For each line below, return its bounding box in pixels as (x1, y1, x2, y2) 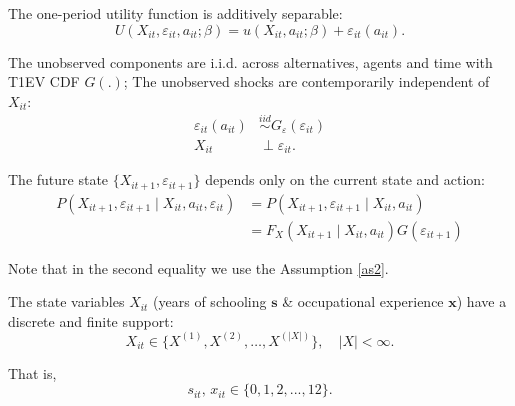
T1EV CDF (8, 71, 80, 92)
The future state (8, 169, 109, 190)
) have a (456, 291, 507, 312)
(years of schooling (153, 291, 267, 312)
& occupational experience (282, 291, 444, 312)
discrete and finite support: (8, 310, 174, 331)
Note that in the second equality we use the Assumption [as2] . (8, 257, 389, 278)
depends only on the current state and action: (205, 169, 485, 190)
